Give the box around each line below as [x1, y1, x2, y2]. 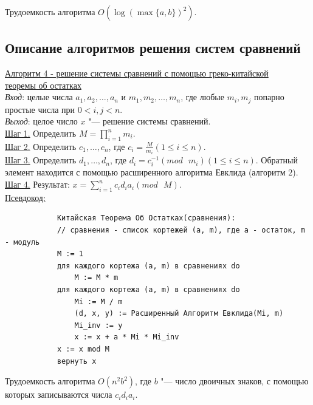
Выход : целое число [5, 115, 78, 128]
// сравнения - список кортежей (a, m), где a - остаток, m [57, 226, 305, 235]
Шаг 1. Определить [5, 127, 77, 140]
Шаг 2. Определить [5, 140, 77, 152]
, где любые [181, 90, 224, 103]
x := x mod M [57, 344, 109, 353]
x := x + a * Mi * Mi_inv [74, 333, 179, 342]
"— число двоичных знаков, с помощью [160, 375, 309, 387]
